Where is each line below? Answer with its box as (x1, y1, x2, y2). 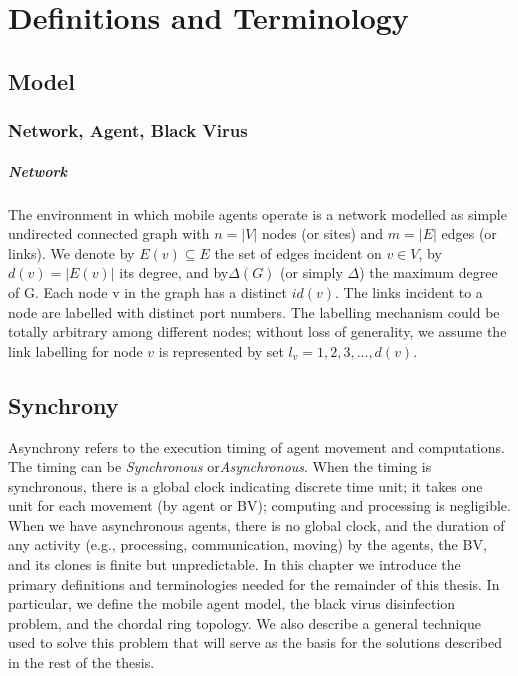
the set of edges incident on (214, 242, 382, 263)
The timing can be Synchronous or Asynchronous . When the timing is (8, 456, 432, 477)
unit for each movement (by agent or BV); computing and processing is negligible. (8, 495, 511, 516)
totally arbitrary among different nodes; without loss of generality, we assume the (8, 321, 507, 342)
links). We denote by (8, 242, 135, 263)
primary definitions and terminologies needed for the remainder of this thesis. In (8, 573, 500, 594)
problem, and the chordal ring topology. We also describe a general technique (8, 612, 481, 633)
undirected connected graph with (8, 223, 210, 244)
